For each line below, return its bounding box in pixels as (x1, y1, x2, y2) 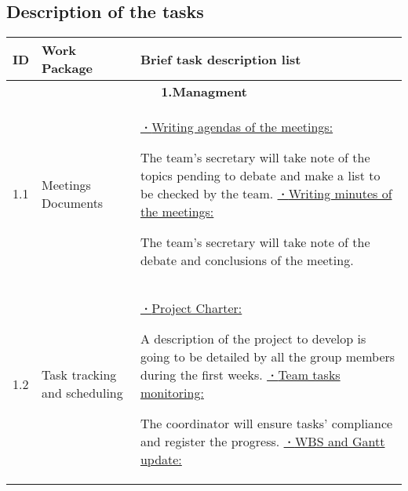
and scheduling (42, 384, 123, 402)
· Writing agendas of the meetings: (140, 118, 333, 136)
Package (42, 59, 93, 78)
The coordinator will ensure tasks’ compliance (140, 414, 393, 433)
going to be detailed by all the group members (140, 347, 395, 366)
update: (140, 450, 182, 469)
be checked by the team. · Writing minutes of (140, 184, 392, 203)
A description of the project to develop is (140, 329, 366, 348)
